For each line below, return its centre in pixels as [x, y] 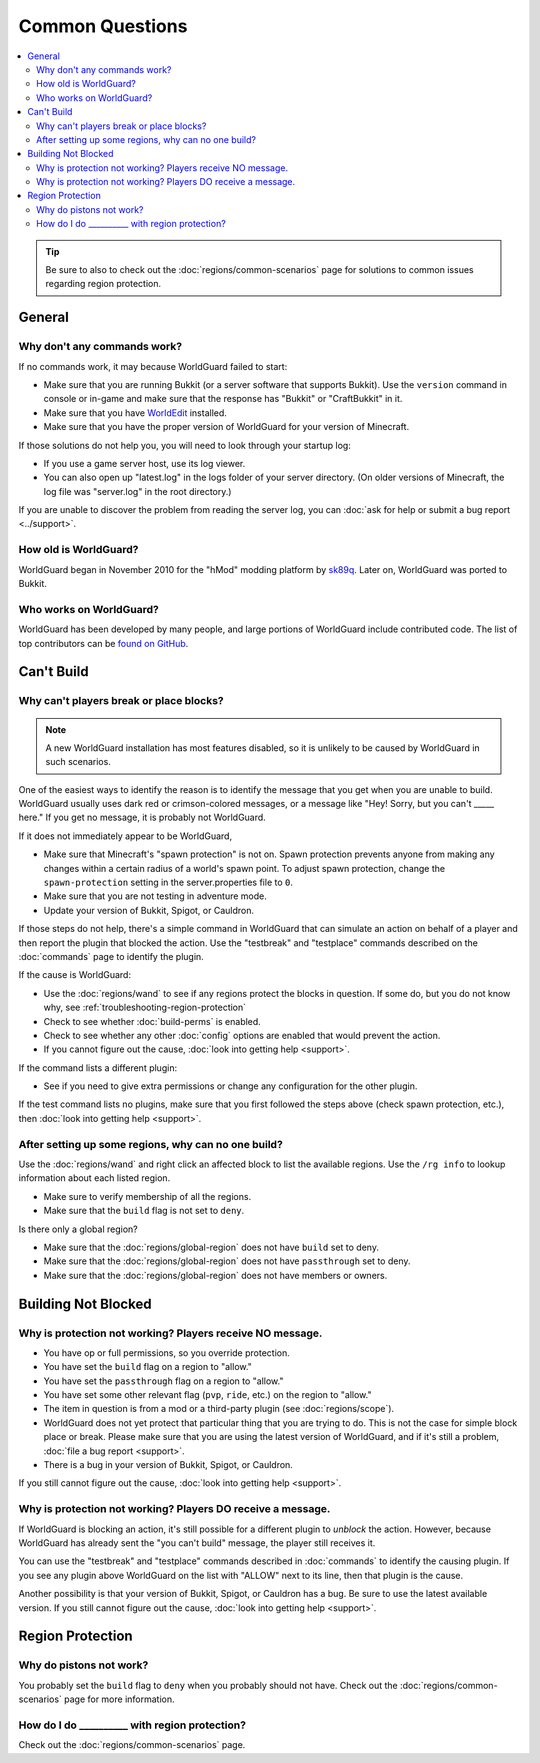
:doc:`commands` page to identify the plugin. [111, 956]
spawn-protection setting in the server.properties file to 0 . [168, 882]
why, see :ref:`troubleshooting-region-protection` [145, 1007]
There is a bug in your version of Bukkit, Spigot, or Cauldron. [168, 1465]
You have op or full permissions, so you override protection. [166, 1352]
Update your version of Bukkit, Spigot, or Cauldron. [149, 910]
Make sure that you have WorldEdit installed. [135, 412]
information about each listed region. [94, 1178]
